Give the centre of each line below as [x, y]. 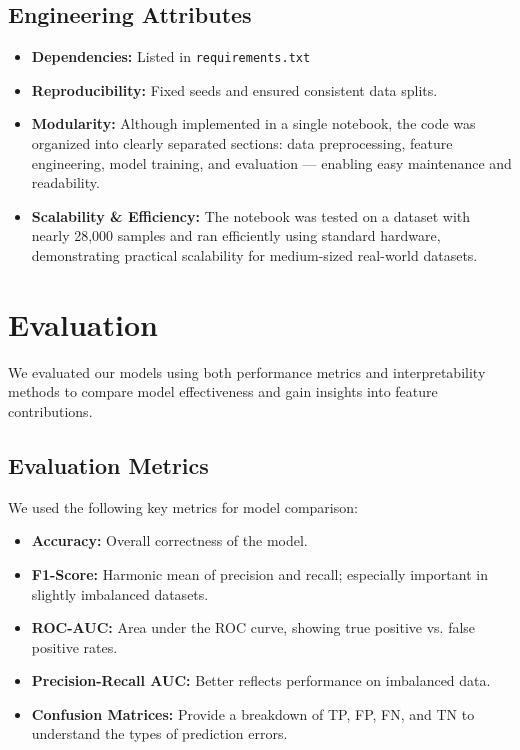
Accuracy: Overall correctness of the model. [169, 540]
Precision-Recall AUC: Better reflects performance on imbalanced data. [261, 680]
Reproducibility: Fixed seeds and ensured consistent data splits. [234, 89]
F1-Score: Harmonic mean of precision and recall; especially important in [259, 573]
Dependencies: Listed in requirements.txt [171, 56]
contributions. [50, 410]
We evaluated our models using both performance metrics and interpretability [247, 371]
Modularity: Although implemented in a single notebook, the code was [253, 123]
